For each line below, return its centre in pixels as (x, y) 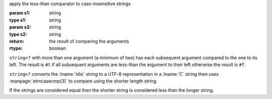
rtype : (16, 48)
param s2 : (20, 27)
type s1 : (18, 20)
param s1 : (20, 13)
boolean (58, 48)
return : (17, 41)
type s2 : (18, 34)
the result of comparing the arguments (89, 41)
